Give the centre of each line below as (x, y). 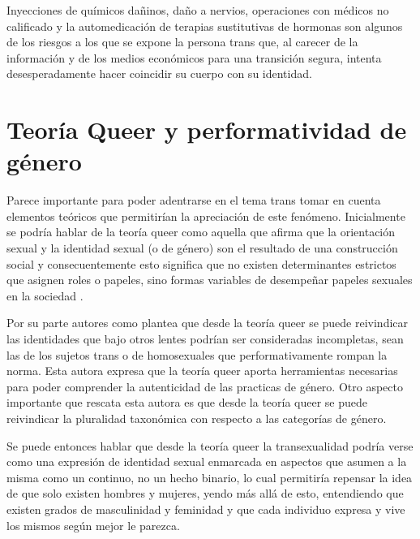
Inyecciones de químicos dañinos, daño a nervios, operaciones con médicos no (198, 10)
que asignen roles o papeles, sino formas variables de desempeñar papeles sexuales (210, 280)
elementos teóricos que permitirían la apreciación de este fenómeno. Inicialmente (206, 216)
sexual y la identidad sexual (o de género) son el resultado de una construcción (202, 248)
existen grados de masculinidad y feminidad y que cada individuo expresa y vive (206, 509)
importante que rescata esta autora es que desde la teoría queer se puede (187, 402)
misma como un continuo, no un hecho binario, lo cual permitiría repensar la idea (210, 477)
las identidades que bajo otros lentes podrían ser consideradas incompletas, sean (205, 339)
